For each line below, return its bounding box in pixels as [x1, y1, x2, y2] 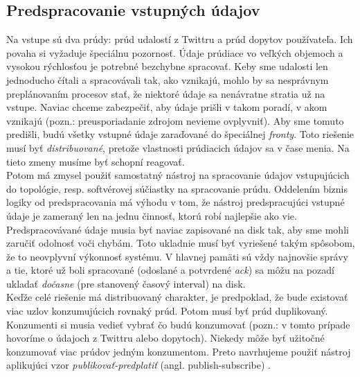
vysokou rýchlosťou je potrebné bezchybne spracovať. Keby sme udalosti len [6, 59, 328, 73]
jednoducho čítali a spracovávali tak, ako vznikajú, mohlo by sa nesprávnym [6, 72, 329, 87]
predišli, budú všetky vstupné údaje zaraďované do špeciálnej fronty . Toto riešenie [6, 127, 354, 141]
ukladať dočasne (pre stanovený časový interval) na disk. [6, 276, 246, 290]
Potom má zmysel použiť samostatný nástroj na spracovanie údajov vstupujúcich [6, 168, 350, 182]
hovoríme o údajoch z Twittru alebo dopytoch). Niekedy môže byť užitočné [6, 331, 325, 345]
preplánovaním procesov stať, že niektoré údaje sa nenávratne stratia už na [6, 86, 325, 100]
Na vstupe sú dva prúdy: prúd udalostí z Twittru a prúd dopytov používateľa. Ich [6, 32, 353, 46]
